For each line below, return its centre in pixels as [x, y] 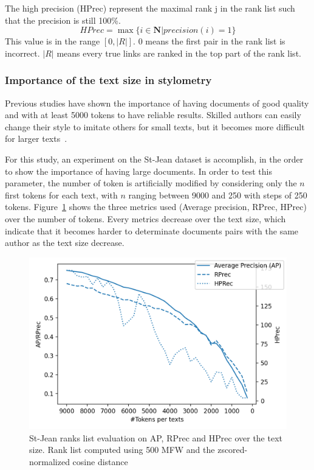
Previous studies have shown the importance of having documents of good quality [157, 103]
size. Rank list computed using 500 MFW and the [122, 450]
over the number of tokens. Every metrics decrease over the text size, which [145, 218]
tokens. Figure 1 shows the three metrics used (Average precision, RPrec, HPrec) [156, 207]
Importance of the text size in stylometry [108, 80]
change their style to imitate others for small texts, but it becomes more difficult [155, 126]
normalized [49, 461]
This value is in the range [53, 41]
